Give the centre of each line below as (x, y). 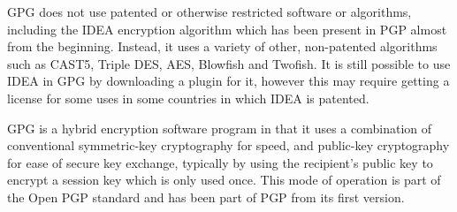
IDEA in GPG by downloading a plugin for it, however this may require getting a (228, 81)
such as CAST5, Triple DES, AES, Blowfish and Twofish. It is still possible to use (229, 63)
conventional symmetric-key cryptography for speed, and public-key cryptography (228, 145)
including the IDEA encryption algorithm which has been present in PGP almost (227, 29)
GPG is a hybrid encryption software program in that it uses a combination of (220, 128)
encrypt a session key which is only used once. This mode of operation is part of (224, 180)
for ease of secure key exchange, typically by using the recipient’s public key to (220, 162)
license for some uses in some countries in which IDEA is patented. (188, 98)
